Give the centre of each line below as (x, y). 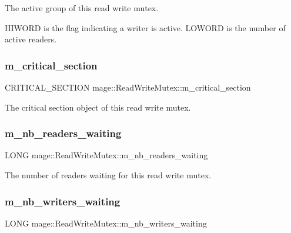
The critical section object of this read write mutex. (98, 107)
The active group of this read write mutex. (82, 8)
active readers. (31, 39)
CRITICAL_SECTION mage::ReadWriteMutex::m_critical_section (128, 87)
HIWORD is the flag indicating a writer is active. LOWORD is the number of (145, 27)
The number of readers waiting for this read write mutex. (108, 175)
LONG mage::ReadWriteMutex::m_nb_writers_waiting (106, 223)
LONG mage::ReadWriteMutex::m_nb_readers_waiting (106, 155)
